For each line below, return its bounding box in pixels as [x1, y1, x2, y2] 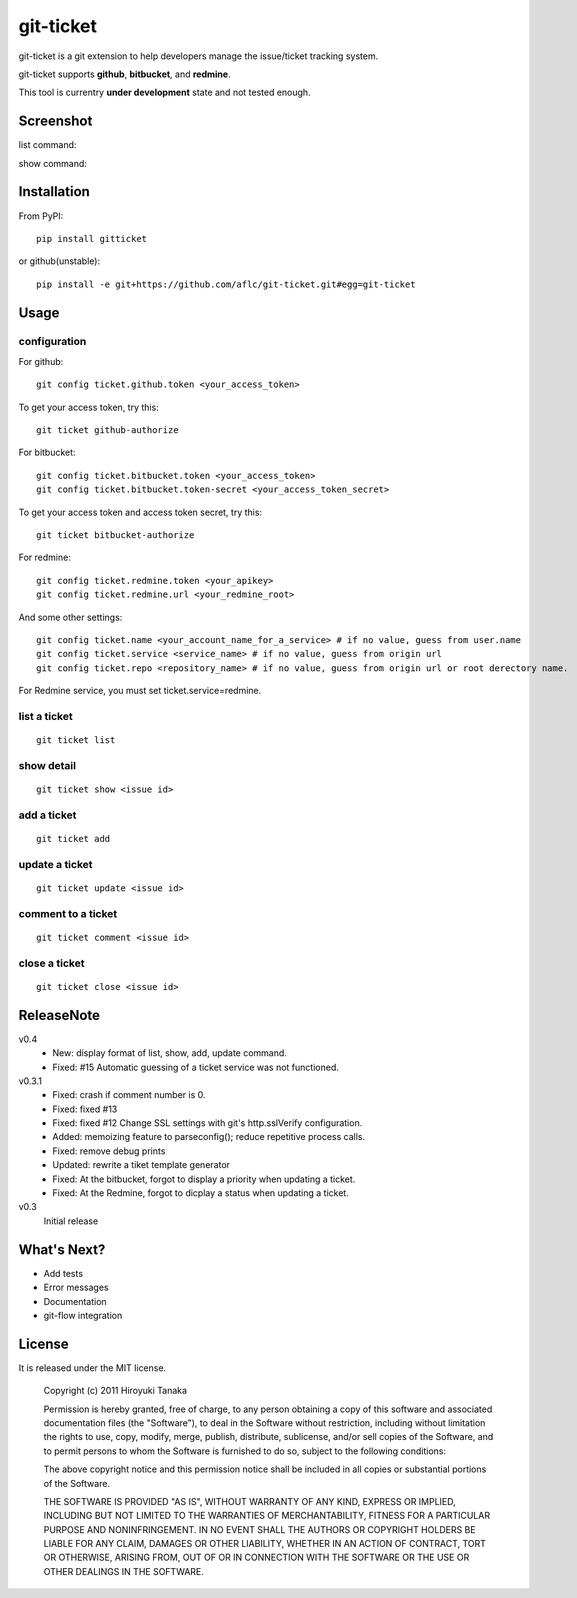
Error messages [43, 1281, 109, 1294]
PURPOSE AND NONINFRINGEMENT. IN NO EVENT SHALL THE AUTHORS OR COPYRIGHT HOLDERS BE [43, 1523, 476, 1535]
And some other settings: [18, 611, 123, 623]
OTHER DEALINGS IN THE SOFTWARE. [43, 1565, 205, 1577]
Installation [18, 183, 90, 200]
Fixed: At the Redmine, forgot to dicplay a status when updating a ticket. [52, 1187, 349, 1199]
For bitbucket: [18, 446, 76, 459]
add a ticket [18, 808, 77, 822]
